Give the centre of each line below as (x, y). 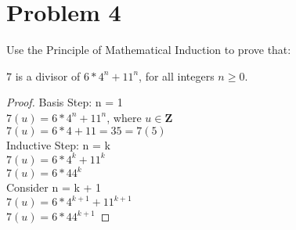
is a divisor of (48, 75)
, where (124, 117)
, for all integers (177, 75)
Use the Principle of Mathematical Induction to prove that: (149, 50)
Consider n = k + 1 (54, 187)
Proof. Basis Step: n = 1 (65, 102)
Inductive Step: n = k (59, 144)
